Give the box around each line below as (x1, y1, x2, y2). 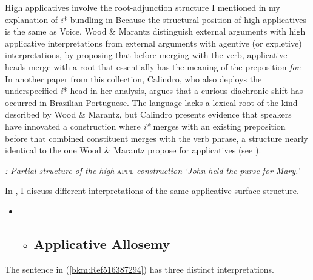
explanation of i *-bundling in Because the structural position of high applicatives (5, 13, 306, 25)
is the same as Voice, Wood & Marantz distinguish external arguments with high (5, 25, 306, 38)
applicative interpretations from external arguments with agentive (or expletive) (5, 36, 302, 49)
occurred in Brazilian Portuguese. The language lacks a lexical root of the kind (5, 96, 298, 108)
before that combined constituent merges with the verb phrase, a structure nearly (5, 132, 308, 144)
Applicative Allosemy (33, 234, 170, 253)
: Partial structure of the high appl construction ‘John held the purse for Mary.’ (5, 164, 300, 176)
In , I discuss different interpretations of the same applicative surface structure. (5, 184, 299, 197)
